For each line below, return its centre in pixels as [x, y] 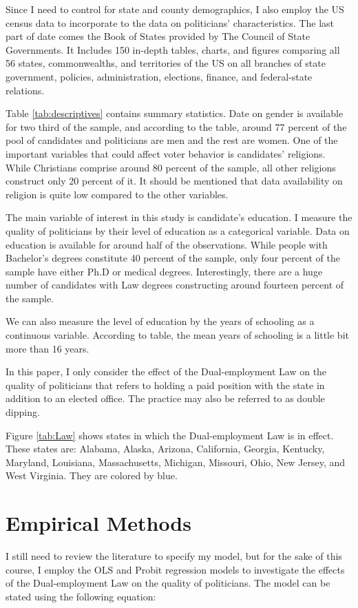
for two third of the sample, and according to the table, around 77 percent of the [176, 126]
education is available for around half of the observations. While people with [167, 244]
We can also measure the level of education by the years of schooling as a [160, 321]
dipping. [23, 412]
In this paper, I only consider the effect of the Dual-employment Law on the [166, 371]
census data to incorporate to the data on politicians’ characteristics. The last [170, 22]
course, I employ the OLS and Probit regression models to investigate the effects [175, 569]
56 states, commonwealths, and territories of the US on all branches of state [166, 63]
